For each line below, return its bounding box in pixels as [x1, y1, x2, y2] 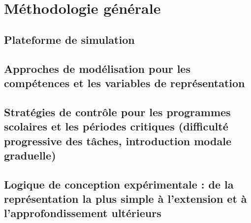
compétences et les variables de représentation [4, 75, 245, 90]
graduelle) [4, 147, 56, 162]
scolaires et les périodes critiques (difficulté [4, 119, 228, 134]
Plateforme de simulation [4, 32, 135, 47]
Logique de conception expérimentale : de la [4, 176, 234, 191]
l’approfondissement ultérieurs [4, 205, 161, 221]
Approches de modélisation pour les [4, 61, 190, 76]
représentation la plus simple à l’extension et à [4, 191, 247, 206]
